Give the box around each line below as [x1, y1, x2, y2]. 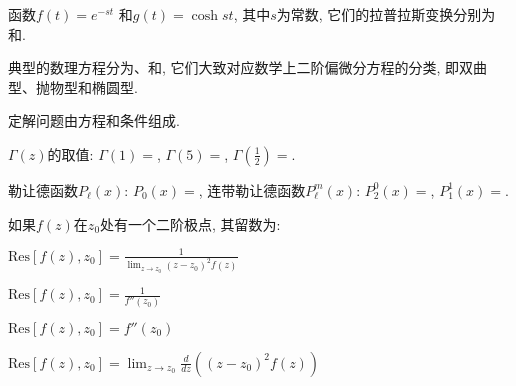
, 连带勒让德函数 [198, 179, 306, 200]
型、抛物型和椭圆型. [8, 76, 138, 97]
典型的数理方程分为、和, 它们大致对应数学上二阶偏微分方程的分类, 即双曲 [8, 57, 488, 78]
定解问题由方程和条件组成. [8, 110, 180, 131]
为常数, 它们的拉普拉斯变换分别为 [276, 4, 496, 24]
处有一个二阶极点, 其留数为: [100, 213, 281, 234]
